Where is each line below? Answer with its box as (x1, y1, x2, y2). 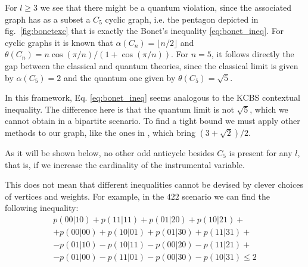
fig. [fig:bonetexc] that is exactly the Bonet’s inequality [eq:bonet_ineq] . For (5, 24, 284, 37)
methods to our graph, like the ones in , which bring (5, 126, 195, 138)
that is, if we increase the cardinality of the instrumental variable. (5, 158, 245, 170)
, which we (250, 103, 288, 115)
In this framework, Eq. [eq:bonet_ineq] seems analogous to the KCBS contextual (5, 91, 300, 104)
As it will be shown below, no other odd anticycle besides (5, 146, 214, 159)
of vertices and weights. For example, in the (5, 190, 164, 202)
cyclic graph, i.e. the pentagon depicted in (105, 13, 259, 25)
